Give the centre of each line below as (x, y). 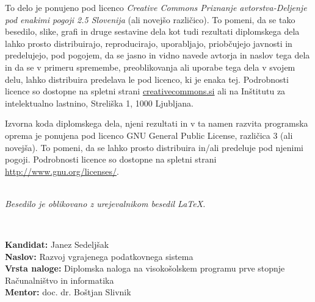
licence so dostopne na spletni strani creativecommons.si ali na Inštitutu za (145, 91)
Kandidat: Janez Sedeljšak (57, 244)
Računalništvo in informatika (60, 280)
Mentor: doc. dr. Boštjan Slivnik (68, 292)
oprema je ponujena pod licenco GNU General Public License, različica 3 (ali (149, 135)
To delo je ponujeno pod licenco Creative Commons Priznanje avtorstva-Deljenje (156, 7)
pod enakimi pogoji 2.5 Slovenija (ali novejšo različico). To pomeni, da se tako (150, 19)
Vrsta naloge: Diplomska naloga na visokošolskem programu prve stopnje (145, 268)
